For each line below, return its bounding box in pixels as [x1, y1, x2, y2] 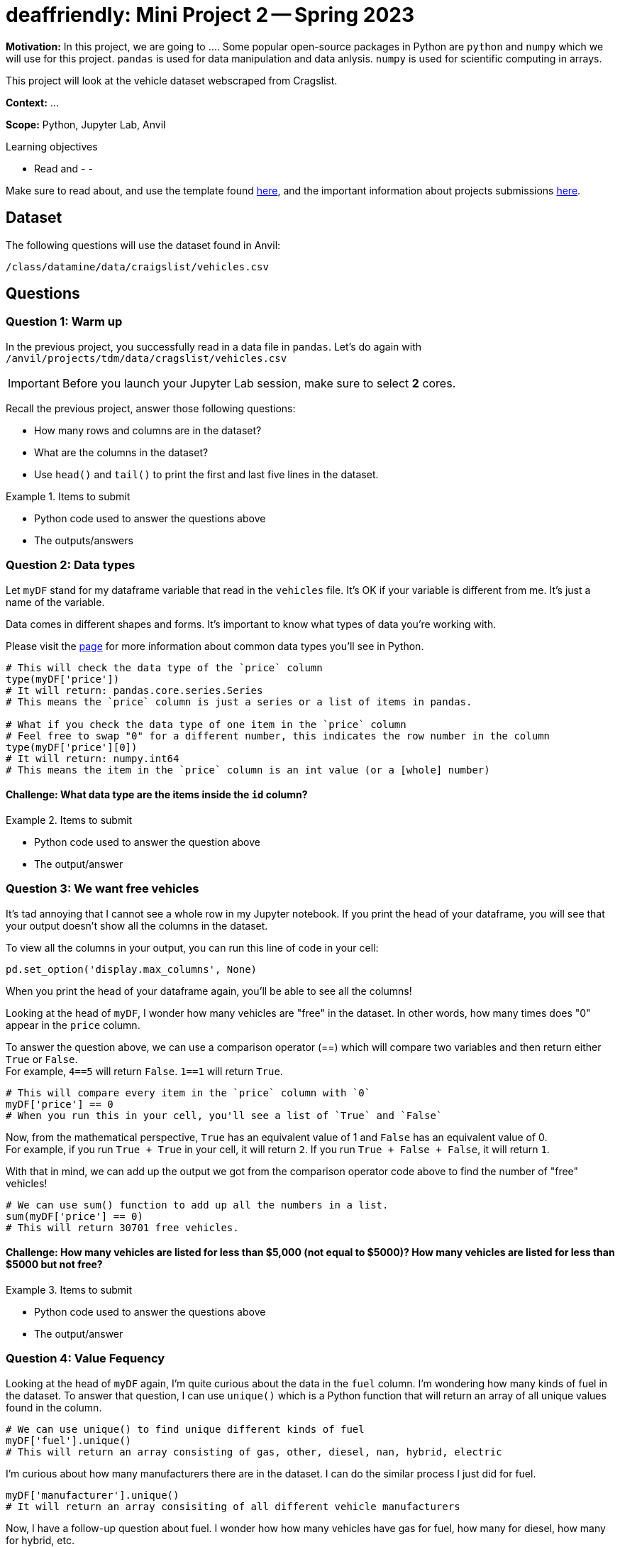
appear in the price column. [6, 1018, 140, 1031]
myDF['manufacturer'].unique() [6, 1489, 179, 1501]
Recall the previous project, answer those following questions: [6, 402, 296, 414]
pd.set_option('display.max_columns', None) [6, 963, 258, 975]
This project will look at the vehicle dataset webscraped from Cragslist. [6, 74, 338, 87]
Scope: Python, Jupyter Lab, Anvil [6, 118, 166, 131]
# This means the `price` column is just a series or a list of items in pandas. [6, 695, 472, 708]
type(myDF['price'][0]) [6, 741, 138, 753]
